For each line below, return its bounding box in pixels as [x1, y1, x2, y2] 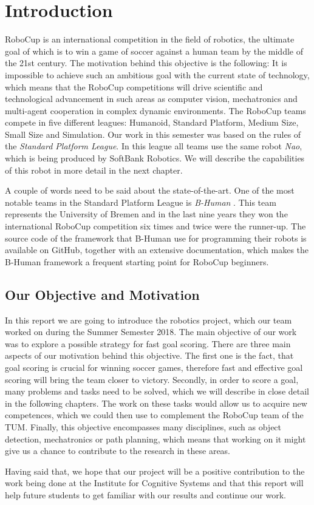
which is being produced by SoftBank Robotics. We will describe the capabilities [5, 152, 305, 164]
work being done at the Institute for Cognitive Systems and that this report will [5, 476, 304, 489]
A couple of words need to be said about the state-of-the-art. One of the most [5, 184, 295, 197]
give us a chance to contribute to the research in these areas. [5, 444, 231, 457]
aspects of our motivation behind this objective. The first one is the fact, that [5, 349, 294, 362]
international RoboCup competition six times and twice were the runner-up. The [5, 220, 306, 232]
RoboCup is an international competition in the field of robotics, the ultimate [5, 33, 295, 46]
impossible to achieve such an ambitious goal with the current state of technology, [5, 68, 310, 81]
